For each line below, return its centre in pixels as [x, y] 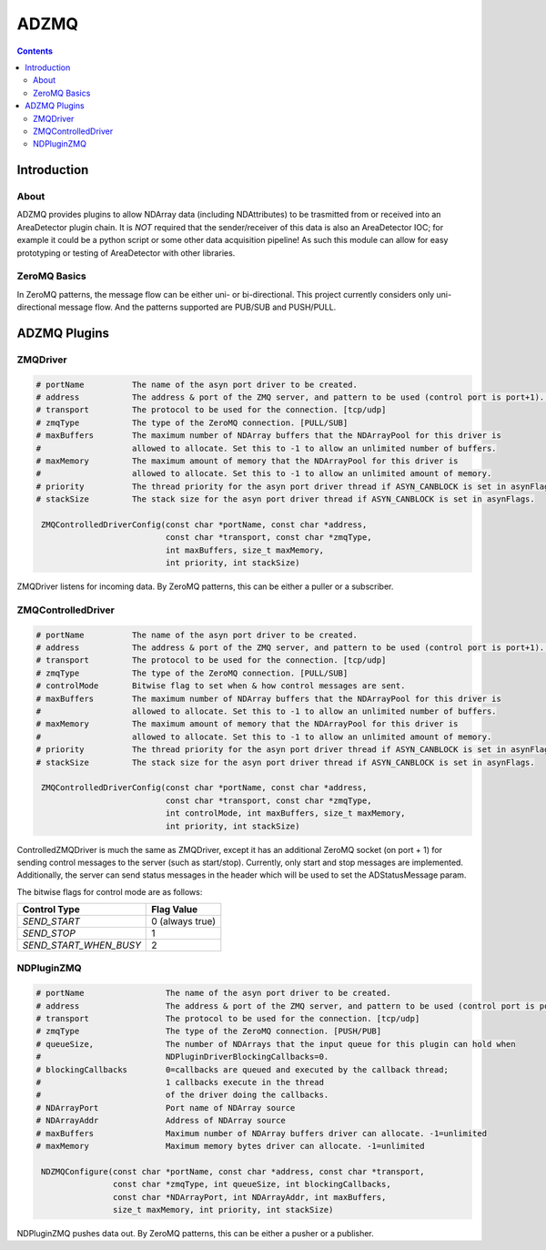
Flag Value [175, 910]
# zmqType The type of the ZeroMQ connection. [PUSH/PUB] [209, 1032]
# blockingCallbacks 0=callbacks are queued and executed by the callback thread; [243, 1069]
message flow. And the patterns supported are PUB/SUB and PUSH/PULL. [197, 307]
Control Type [51, 910]
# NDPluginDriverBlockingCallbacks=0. [182, 1057]
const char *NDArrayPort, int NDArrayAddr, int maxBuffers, [249, 1197]
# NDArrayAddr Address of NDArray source [161, 1121]
